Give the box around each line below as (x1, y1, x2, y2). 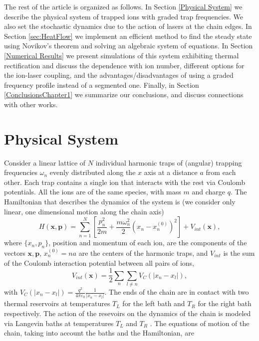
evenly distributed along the (49, 167, 136, 177)
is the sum (223, 248, 255, 258)
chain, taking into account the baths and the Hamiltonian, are (4, 328, 194, 338)
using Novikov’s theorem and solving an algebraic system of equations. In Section (4, 40, 253, 51)
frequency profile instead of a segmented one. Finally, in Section (4, 79, 199, 90)
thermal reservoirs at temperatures (4, 298, 110, 309)
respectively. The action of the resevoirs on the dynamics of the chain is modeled (4, 308, 251, 318)
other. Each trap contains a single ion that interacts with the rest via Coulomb (4, 176, 246, 187)
